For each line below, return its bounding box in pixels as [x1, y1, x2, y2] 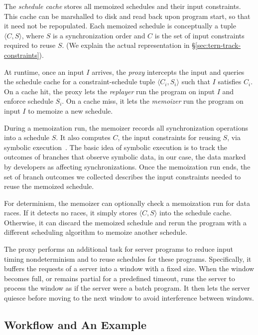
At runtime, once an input [4, 66, 84, 77]
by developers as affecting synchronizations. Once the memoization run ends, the [4, 161, 251, 171]
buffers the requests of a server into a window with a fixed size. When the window [4, 263, 255, 274]
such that [181, 76, 210, 87]
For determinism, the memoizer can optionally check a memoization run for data [4, 197, 250, 208]
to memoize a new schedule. [28, 105, 113, 116]
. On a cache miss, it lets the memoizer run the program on [62, 96, 244, 106]
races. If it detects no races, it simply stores [4, 207, 137, 218]
